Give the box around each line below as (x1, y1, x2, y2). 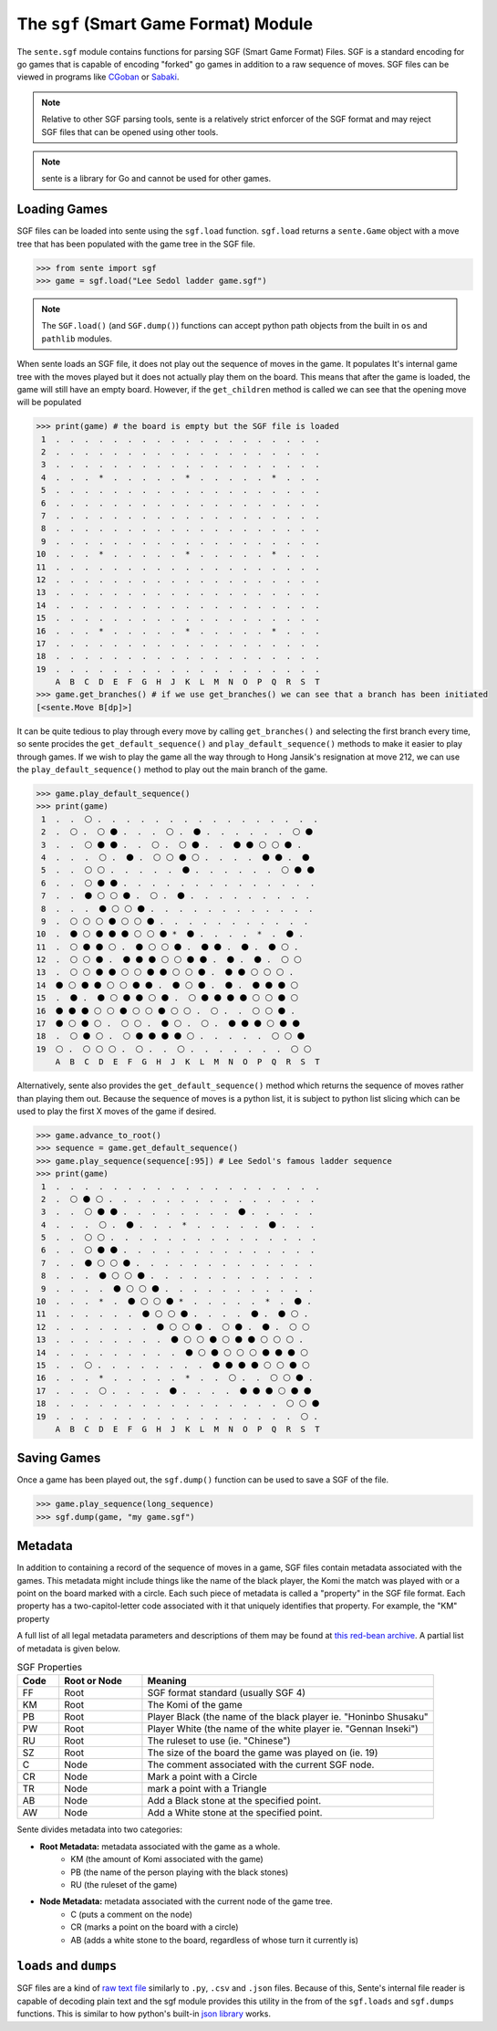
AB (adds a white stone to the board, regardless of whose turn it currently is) (70, 1934, 359, 1945)
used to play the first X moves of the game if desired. (16, 1105, 217, 1116)
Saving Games (16, 1450, 101, 1466)
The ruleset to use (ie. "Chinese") (147, 1734, 291, 1747)
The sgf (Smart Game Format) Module (16, 14, 314, 34)
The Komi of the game (147, 1699, 243, 1712)
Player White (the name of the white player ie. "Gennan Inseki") (147, 1722, 419, 1735)
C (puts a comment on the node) (70, 1909, 193, 1920)
